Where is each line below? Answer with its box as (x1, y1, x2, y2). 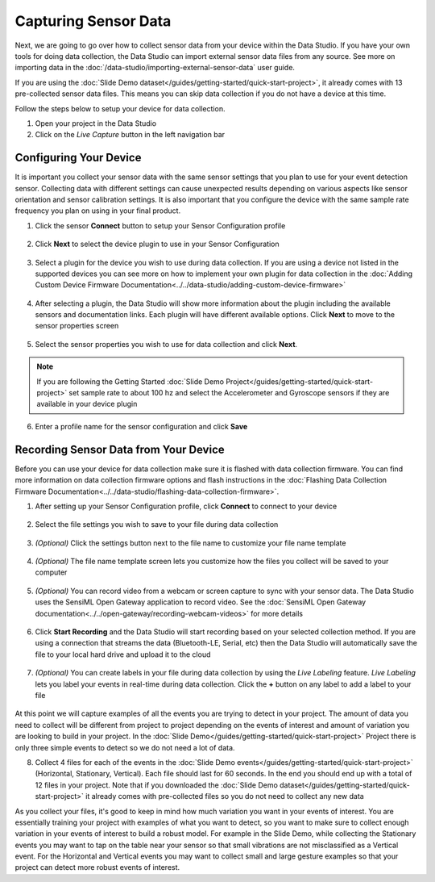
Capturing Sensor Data (14, 12, 172, 30)
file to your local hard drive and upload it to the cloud (35, 650, 211, 659)
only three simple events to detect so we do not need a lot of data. (14, 742, 235, 752)
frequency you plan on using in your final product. (14, 206, 181, 215)
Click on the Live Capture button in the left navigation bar (35, 130, 226, 140)
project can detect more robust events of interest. (14, 863, 180, 872)
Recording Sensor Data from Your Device (14, 442, 225, 456)
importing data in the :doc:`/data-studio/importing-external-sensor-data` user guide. (14, 63, 296, 73)
